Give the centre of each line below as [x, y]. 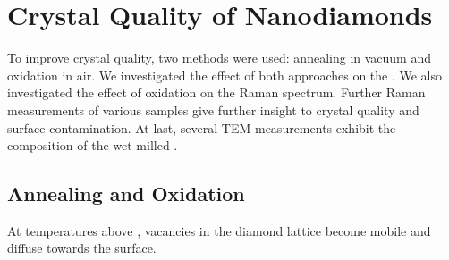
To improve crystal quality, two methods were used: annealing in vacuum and [220, 58]
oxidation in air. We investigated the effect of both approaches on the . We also [225, 75]
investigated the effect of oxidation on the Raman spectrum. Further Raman [216, 92]
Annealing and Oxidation [126, 193]
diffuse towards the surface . [82, 248]
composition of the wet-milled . [93, 145]
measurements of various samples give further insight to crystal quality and [213, 109]
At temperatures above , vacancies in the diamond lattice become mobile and [219, 230]
